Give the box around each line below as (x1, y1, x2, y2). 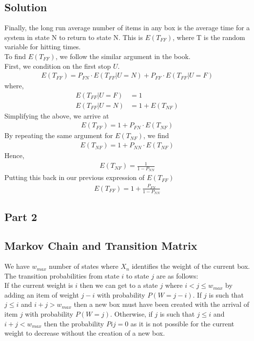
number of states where (49, 261, 118, 271)
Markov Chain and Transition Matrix (4, 238, 197, 253)
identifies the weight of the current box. (132, 261, 250, 271)
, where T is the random (173, 32, 245, 42)
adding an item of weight (4, 289, 79, 300)
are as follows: (156, 270, 198, 281)
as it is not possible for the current (130, 318, 234, 328)
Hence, (4, 150, 24, 160)
